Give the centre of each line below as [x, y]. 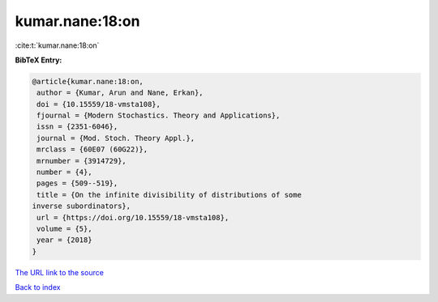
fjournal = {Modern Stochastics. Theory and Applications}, [159, 116]
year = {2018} [64, 240]
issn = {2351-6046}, [77, 127]
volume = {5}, [64, 229]
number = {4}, [64, 172]
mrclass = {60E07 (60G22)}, [92, 149]
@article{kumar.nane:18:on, [88, 81]
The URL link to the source [60, 272]
